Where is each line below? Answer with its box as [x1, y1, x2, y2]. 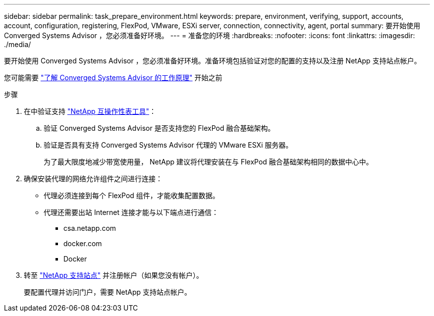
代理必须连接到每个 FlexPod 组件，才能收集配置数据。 [44, 191, 219, 200]
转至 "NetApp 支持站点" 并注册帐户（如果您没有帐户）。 [24, 271, 203, 279]
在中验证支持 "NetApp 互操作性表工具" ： [24, 107, 157, 115]
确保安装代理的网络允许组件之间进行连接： [24, 174, 163, 183]
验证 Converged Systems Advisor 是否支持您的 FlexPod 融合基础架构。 [44, 124, 275, 132]
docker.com [63, 239, 102, 248]
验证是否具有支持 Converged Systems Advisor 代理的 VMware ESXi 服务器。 [44, 141, 293, 149]
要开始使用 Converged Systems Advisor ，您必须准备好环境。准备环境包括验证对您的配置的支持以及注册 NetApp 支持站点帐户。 [4, 56, 421, 65]
